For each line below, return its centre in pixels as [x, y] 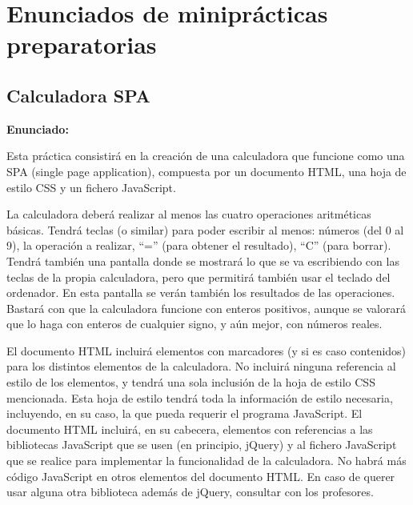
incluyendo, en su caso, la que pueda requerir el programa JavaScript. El [184, 413]
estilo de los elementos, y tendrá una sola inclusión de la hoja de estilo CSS [191, 382]
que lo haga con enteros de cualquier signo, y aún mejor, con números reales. [194, 324]
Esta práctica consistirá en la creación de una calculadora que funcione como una [206, 156]
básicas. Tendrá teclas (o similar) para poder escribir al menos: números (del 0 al [205, 229]
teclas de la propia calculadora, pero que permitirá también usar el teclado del [198, 277]
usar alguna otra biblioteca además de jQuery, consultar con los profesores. [190, 492]
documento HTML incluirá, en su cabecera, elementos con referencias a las [190, 429]
